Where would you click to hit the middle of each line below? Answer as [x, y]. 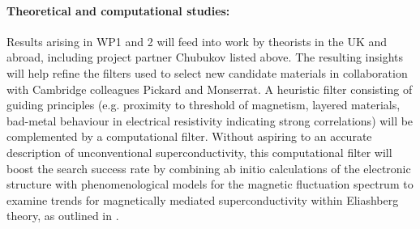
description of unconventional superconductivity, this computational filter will [199, 152]
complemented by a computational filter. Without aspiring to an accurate [189, 136]
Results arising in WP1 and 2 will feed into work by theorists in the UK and [197, 41]
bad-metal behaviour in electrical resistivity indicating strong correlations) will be [210, 120]
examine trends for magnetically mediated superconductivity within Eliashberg [203, 199]
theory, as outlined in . [63, 216]
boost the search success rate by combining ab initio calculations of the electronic [209, 168]
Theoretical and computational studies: [118, 10]
